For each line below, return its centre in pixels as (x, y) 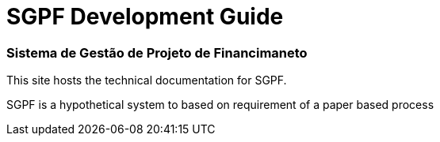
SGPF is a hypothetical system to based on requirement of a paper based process (220, 105)
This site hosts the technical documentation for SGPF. (147, 80)
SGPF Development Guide (145, 17)
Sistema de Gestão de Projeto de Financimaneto (157, 52)
